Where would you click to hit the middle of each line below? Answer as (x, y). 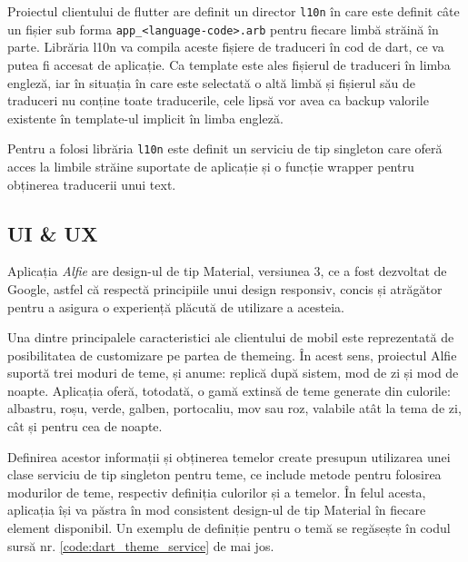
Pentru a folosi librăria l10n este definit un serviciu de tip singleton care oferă (225, 148)
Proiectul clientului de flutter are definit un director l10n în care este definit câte (234, 11)
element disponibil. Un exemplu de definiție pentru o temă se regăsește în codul (229, 528)
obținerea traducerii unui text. (92, 184)
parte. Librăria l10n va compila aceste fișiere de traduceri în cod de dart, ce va (226, 47)
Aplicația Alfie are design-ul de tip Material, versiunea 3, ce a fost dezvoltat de (227, 271)
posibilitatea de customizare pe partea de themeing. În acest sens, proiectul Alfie (232, 355)
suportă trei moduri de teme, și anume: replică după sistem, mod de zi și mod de (233, 373)
